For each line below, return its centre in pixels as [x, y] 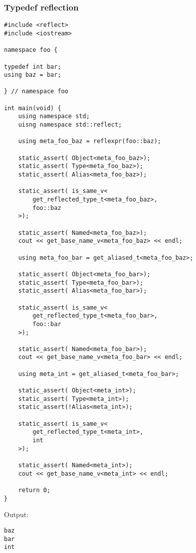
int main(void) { [33, 108]
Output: [16, 514]
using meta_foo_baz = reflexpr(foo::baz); [90, 141]
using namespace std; [54, 116]
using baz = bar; [33, 75]
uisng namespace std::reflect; [70, 125]
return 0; [34, 490]
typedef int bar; [33, 67]
